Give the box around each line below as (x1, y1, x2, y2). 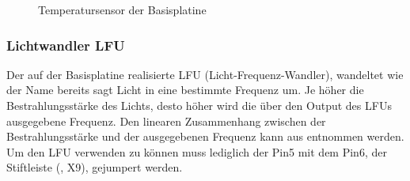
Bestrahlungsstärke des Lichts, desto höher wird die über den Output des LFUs (6, 97, 392, 113)
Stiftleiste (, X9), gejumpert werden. (6, 159, 183, 175)
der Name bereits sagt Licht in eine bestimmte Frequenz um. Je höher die (6, 81, 364, 98)
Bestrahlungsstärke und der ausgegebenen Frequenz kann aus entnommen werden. (6, 128, 404, 145)
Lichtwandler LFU (6, 35, 125, 55)
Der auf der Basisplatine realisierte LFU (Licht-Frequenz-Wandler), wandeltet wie (6, 66, 404, 82)
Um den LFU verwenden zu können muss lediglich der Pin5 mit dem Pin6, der (6, 143, 387, 160)
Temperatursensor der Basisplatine (38, 2, 207, 17)
